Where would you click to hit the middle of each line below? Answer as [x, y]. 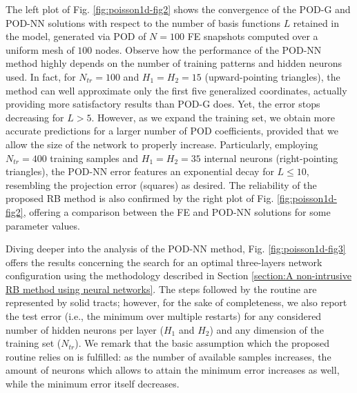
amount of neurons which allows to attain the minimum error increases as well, [173, 370]
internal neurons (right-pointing [271, 158]
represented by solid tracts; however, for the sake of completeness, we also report [176, 302]
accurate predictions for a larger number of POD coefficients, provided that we [172, 131]
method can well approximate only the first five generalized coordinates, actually [176, 90]
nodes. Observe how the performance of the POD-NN [209, 49]
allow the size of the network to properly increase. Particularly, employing [162, 144]
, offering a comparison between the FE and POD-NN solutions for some [177, 211]
